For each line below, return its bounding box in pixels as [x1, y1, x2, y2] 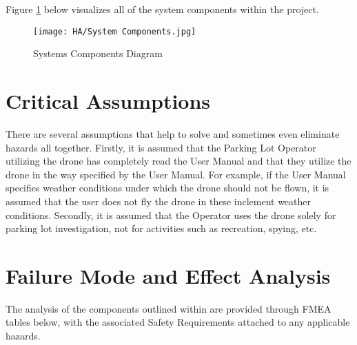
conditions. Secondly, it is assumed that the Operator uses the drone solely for [6, 207, 336, 222]
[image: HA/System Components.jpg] [33, 26, 196, 36]
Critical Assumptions [6, 87, 211, 115]
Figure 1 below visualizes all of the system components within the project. [6, 2, 319, 16]
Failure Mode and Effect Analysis [6, 261, 331, 289]
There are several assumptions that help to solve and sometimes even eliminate [6, 126, 340, 140]
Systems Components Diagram [33, 46, 163, 61]
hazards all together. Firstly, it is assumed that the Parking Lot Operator [6, 140, 316, 154]
